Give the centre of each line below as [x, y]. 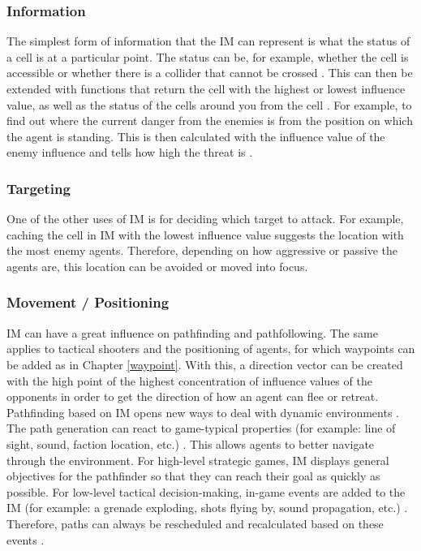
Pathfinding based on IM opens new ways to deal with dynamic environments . [203, 412]
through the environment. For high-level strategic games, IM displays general [198, 460]
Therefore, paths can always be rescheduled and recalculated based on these [195, 523]
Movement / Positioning [88, 302]
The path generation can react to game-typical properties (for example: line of [201, 428]
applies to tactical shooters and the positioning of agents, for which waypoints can [211, 349]
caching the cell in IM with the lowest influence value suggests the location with [205, 234]
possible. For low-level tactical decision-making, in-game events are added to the [206, 491]
